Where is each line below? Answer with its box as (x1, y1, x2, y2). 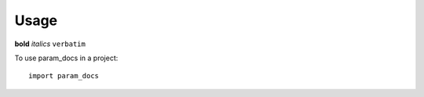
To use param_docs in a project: (14, 53, 119, 63)
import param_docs (28, 71, 100, 81)
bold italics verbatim (14, 39, 86, 48)
